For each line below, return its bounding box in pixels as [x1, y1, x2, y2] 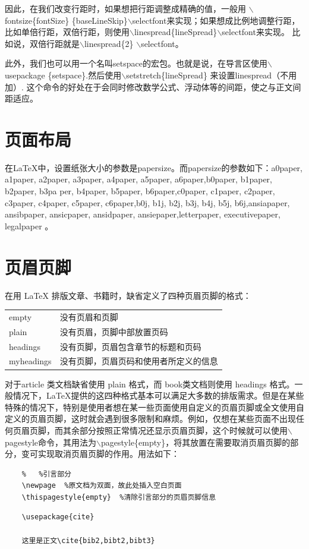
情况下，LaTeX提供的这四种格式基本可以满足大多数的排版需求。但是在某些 [12, 389, 304, 402]
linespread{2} [84, 37, 134, 49]
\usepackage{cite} [21, 513, 94, 522]
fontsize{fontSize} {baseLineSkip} [5, 14, 128, 26]
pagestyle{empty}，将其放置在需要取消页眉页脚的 [101, 436, 291, 448]
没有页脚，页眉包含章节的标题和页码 [59, 340, 201, 352]
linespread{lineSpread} [134, 26, 217, 38]
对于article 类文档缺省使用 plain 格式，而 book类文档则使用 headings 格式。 [5, 377, 295, 390]
